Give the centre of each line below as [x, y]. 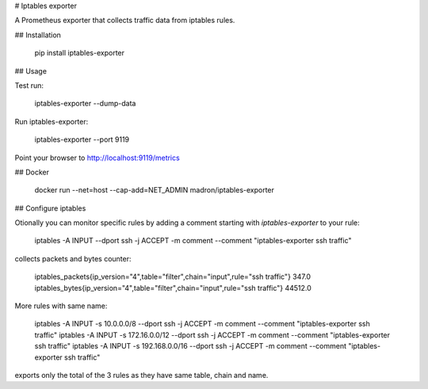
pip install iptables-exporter [80, 53]
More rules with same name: [61, 306]
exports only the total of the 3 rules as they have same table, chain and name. [141, 375]
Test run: [29, 85]
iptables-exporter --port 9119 [82, 139]
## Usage [31, 71]
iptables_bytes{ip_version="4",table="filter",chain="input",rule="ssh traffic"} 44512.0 [173, 288]
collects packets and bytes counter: [73, 258]
